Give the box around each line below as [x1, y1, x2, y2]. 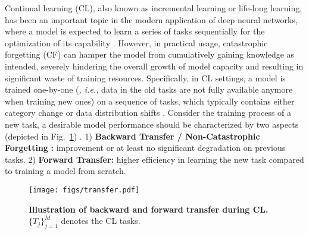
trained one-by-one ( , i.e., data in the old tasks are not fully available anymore [5, 83, 293, 96]
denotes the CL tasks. [61, 214, 141, 227]
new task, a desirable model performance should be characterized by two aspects [5, 118, 299, 130]
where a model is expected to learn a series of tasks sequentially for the [5, 25, 265, 37]
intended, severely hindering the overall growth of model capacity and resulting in [5, 59, 304, 72]
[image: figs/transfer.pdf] [29, 185, 140, 194]
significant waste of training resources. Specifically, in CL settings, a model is [5, 71, 286, 84]
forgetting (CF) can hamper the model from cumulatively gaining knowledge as [5, 48, 295, 61]
